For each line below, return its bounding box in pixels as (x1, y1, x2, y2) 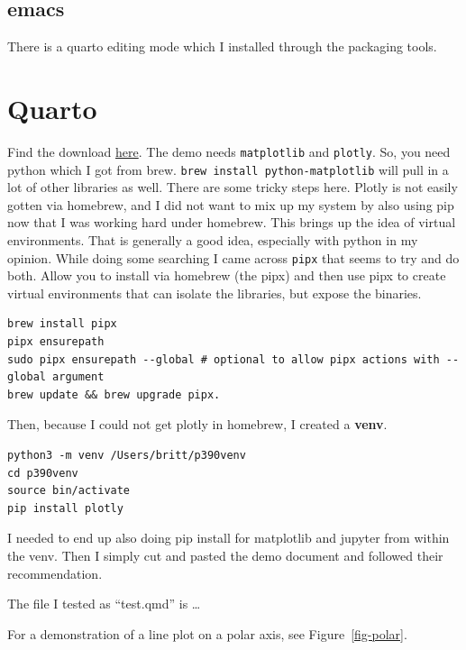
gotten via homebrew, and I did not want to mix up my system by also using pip (7, 195, 454, 214)
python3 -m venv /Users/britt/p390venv (7, 449, 246, 462)
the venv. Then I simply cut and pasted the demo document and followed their (7, 545, 443, 564)
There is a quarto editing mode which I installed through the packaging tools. (7, 37, 437, 56)
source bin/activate (7, 484, 131, 498)
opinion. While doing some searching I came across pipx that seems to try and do (7, 248, 460, 267)
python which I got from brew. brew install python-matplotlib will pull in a (7, 160, 449, 179)
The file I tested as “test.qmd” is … (7, 594, 201, 613)
